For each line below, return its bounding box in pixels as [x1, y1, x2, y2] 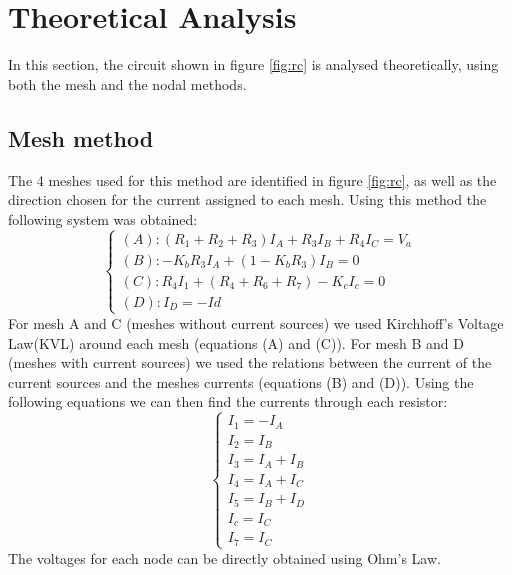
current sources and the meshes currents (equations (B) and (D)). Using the [8, 371, 474, 392]
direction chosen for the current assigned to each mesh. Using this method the [8, 189, 487, 210]
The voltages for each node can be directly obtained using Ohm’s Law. [8, 547, 441, 568]
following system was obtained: [8, 208, 198, 229]
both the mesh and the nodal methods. [8, 73, 247, 94]
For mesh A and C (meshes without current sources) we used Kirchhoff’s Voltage [8, 312, 504, 333]
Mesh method [8, 122, 154, 153]
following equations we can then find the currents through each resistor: [8, 391, 448, 412]
